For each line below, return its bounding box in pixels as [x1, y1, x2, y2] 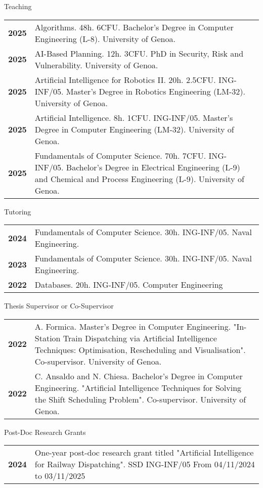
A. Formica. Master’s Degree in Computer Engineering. [34, 320, 231, 332]
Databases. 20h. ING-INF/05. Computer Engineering [34, 279, 223, 291]
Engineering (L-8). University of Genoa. [34, 32, 176, 45]
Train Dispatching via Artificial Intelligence [63, 332, 217, 344]
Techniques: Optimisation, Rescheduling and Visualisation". [34, 343, 246, 356]
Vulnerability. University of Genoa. [34, 59, 158, 71]
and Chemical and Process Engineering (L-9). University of [34, 172, 244, 185]
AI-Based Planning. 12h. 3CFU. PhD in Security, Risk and [34, 47, 244, 59]
